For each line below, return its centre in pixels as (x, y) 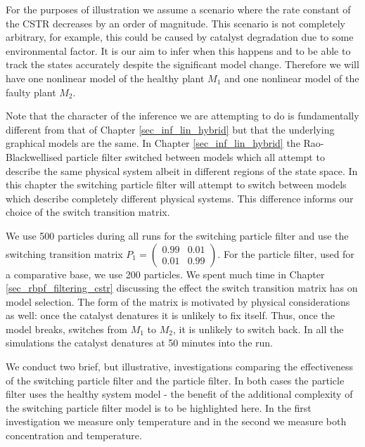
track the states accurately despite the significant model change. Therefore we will (182, 64)
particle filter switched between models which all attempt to (195, 156)
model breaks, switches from (66, 329)
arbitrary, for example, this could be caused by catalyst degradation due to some (180, 37)
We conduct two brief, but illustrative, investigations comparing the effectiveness (179, 367)
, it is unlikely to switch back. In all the (258, 329)
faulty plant (31, 92)
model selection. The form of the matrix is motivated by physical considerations (178, 301)
